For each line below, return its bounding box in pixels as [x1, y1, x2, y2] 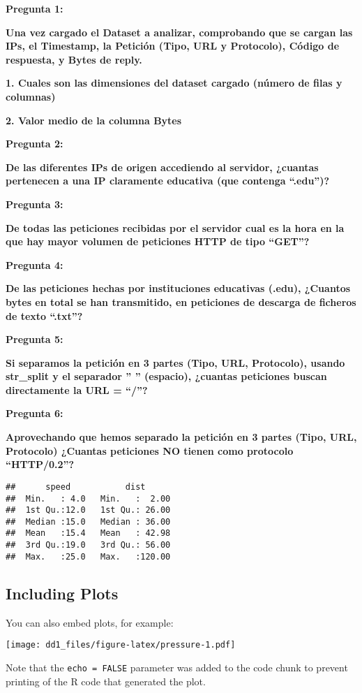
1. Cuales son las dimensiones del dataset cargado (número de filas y [6, 75, 342, 90]
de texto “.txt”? [6, 308, 83, 323]
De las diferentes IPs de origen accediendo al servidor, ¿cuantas [6, 159, 319, 174]
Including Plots [6, 582, 119, 604]
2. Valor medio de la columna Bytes [6, 112, 182, 127]
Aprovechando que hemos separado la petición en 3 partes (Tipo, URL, [6, 430, 357, 444]
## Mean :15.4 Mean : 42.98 [6, 528, 171, 539]
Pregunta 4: [6, 257, 63, 272]
